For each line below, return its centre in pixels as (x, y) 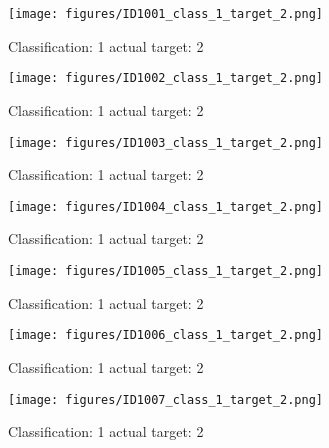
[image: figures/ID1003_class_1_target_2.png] (165, 142)
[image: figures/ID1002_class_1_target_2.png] (165, 78)
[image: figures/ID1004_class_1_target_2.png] (165, 206)
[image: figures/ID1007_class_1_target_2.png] (165, 399)
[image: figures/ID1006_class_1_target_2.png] (165, 335)
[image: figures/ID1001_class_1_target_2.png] (165, 14)
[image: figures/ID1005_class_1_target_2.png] (165, 271)
